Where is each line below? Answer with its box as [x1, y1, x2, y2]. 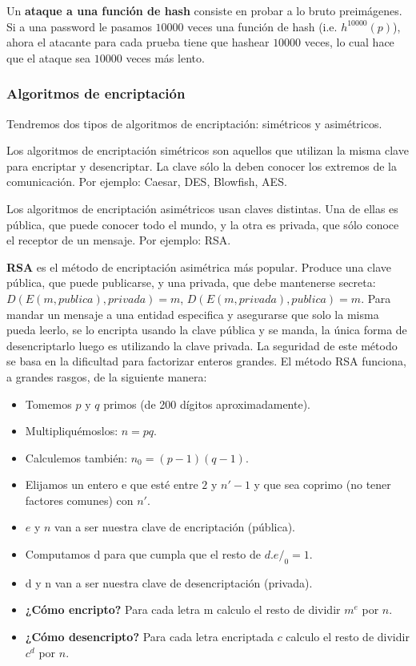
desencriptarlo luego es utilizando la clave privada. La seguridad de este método [6, 337, 398, 353]
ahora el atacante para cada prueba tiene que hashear [6, 34, 270, 50]
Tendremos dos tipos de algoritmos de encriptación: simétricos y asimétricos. [6, 115, 382, 131]
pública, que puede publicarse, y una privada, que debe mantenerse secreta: [6, 274, 376, 291]
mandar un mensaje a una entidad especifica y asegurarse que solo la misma [6, 305, 379, 322]
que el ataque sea [6, 49, 91, 66]
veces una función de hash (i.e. [187, 18, 338, 34]
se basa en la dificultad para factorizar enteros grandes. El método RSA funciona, [6, 353, 406, 369]
